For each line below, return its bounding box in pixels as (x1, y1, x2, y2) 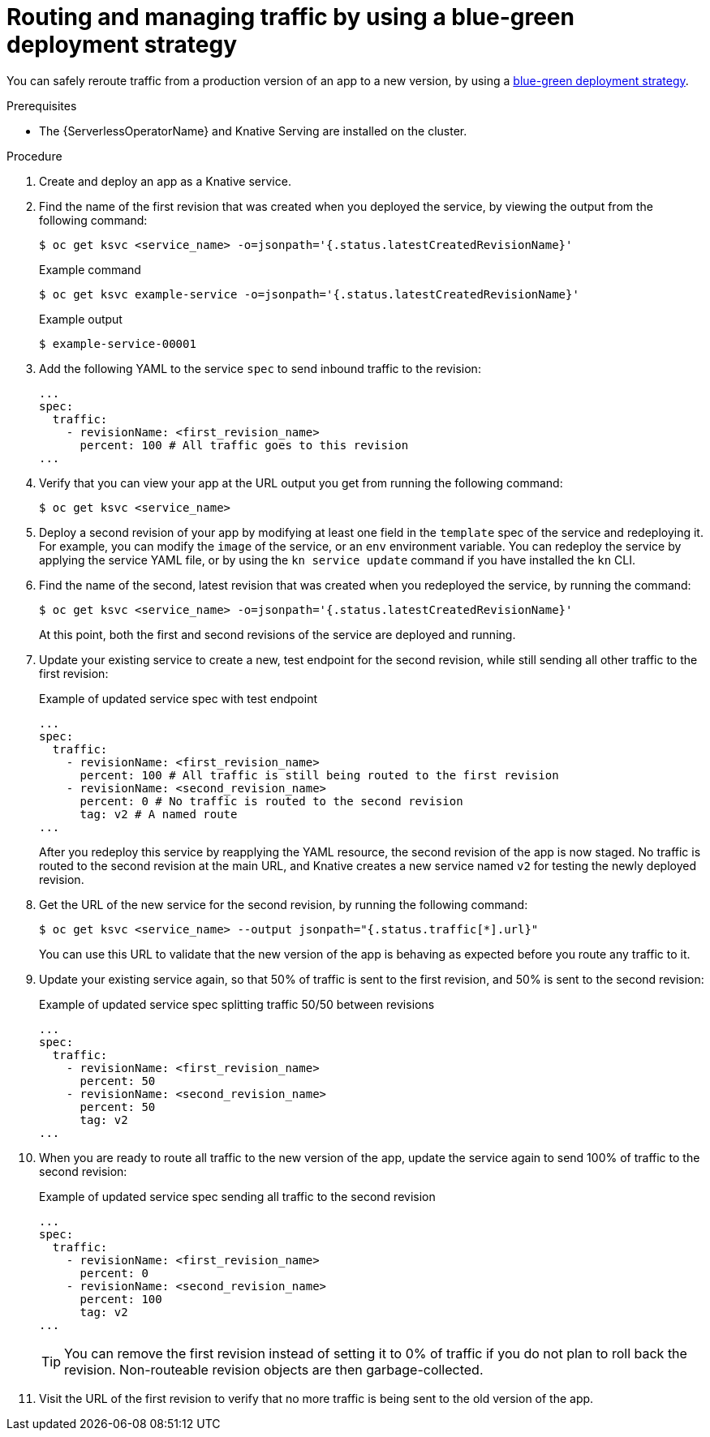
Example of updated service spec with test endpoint (39, 691, 317, 706)
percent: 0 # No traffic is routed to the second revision (80, 794, 463, 808)
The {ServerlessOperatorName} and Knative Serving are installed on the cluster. (39, 123, 467, 138)
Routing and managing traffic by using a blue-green (6, 3, 574, 31)
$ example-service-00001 (39, 337, 196, 350)
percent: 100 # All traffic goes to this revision (80, 438, 409, 452)
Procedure (6, 148, 62, 163)
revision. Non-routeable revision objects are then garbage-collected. (64, 1361, 484, 1378)
